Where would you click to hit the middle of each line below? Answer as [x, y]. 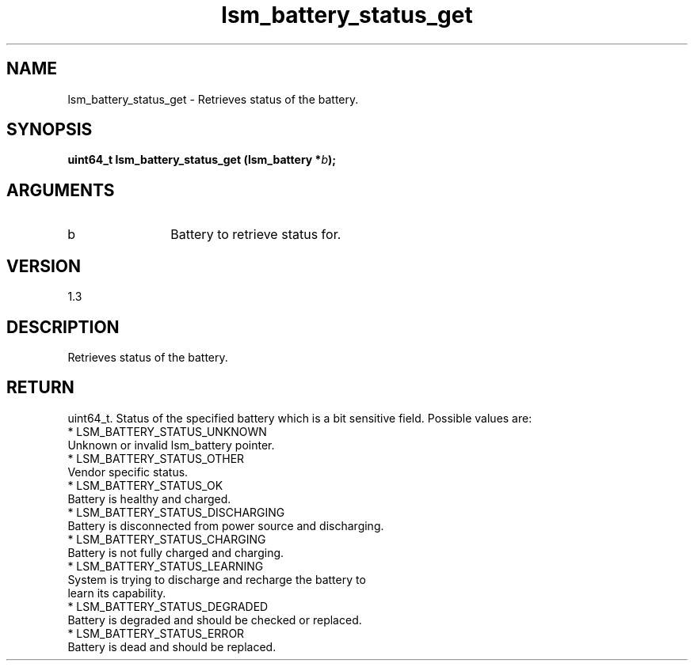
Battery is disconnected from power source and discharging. [226, 525]
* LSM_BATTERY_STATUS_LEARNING [166, 566]
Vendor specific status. [128, 472]
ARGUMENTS [61, 190]
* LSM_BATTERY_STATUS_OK [145, 485]
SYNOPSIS [50, 130]
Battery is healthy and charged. [149, 498]
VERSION [44, 266]
